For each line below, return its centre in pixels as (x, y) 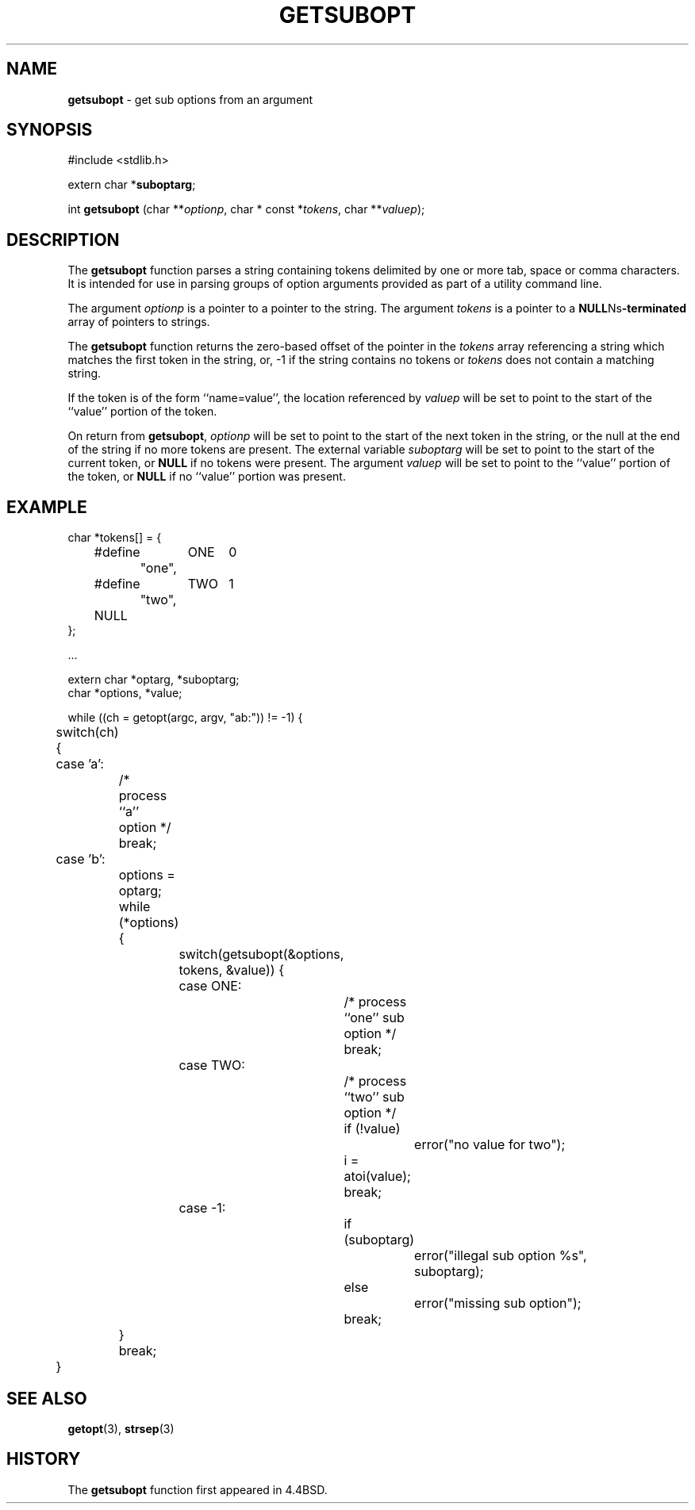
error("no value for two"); (490, 1145)
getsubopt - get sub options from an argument (190, 99)
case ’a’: (80, 764)
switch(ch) (87, 732)
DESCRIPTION (63, 240)
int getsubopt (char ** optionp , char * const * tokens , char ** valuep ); (246, 209)
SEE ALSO (47, 1398)
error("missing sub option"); (498, 1303)
